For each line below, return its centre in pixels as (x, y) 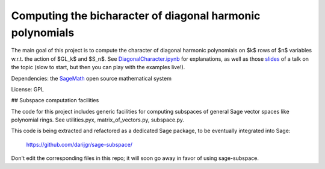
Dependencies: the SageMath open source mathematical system (91, 78)
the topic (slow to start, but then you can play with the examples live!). (98, 67)
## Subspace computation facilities (55, 100)
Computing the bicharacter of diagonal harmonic (136, 16)
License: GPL (28, 89)
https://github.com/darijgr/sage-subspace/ (79, 144)
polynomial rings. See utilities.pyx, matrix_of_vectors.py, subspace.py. (98, 120)
